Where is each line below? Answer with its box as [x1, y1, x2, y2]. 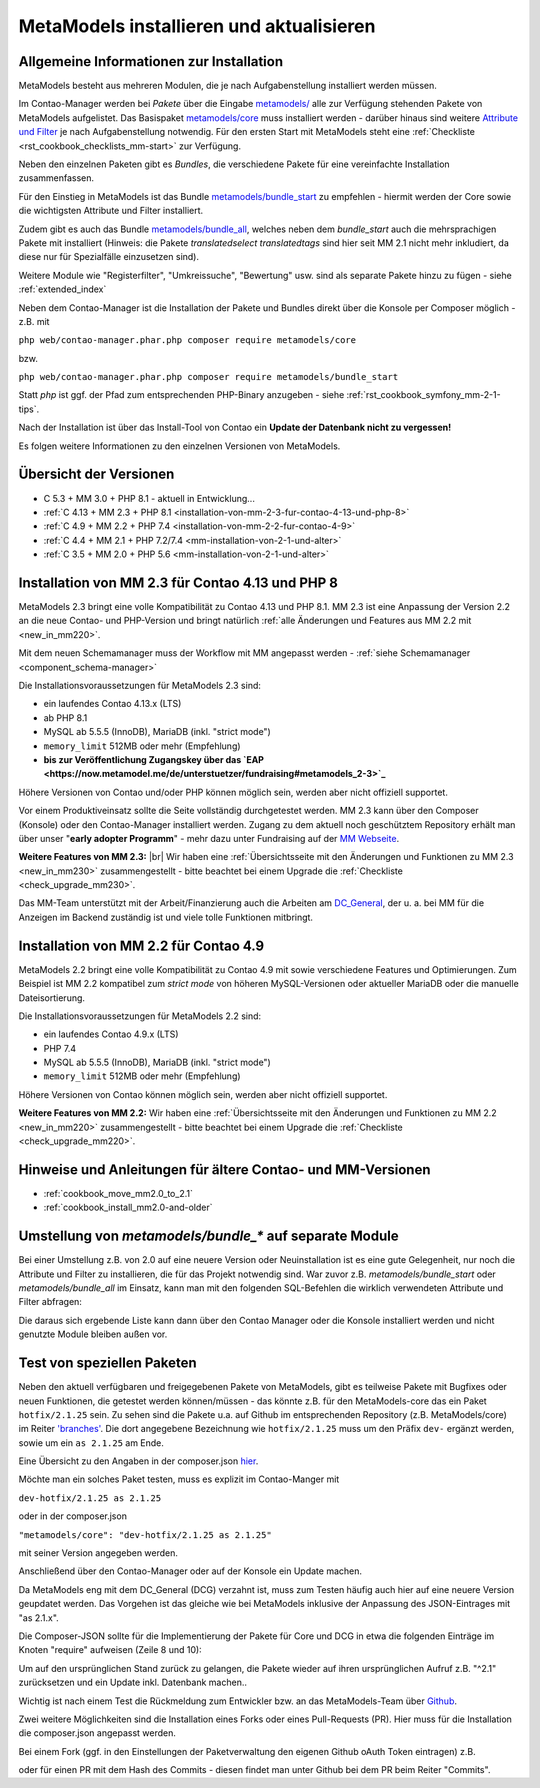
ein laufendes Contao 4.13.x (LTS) [43, 698, 182, 710]
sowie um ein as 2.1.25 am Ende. [18, 1436, 165, 1449]
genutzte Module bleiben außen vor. [18, 1328, 168, 1340]
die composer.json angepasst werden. [18, 1727, 177, 1739]
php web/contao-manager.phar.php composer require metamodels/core [18, 335, 357, 346]
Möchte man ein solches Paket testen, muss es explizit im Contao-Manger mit [18, 1473, 340, 1485]
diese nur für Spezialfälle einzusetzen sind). [18, 251, 200, 263]
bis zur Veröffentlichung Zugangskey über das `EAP [43, 753, 265, 765]
